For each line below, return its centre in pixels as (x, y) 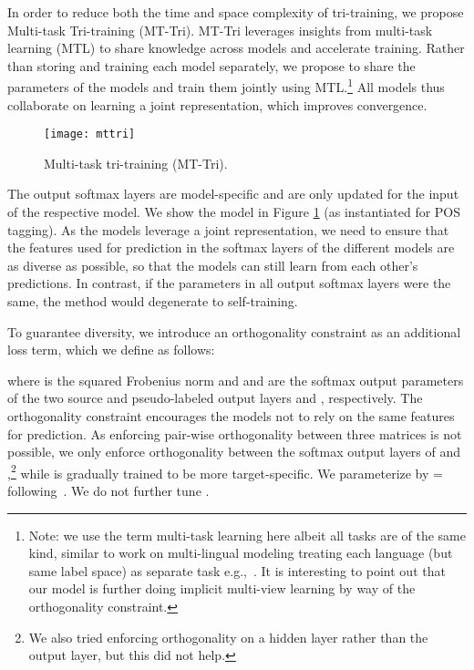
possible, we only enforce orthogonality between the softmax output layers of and (234, 452)
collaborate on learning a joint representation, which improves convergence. (217, 104)
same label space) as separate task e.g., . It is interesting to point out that (237, 570)
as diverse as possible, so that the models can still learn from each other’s (213, 265)
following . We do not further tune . (108, 491)
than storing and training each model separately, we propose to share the (211, 65)
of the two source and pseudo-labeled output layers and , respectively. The (215, 398)
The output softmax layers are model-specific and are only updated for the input (233, 194)
